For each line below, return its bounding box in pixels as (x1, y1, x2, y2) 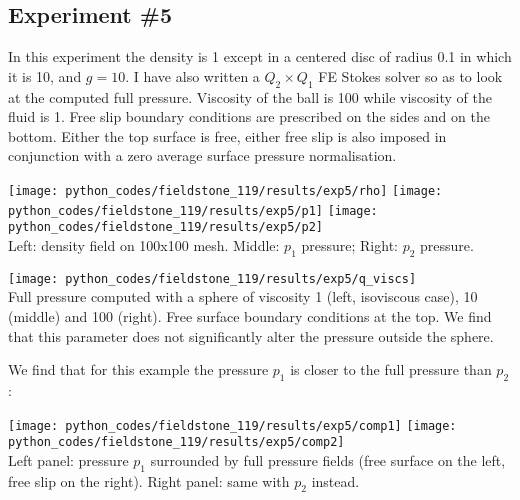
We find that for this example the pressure (8, 359, 269, 380)
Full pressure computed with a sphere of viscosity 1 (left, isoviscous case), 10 (8, 286, 478, 307)
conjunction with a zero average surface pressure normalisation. (8, 145, 397, 166)
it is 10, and (8, 65, 82, 86)
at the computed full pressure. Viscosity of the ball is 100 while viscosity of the (8, 86, 492, 107)
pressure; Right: (301, 234, 398, 255)
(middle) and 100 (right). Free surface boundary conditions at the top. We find (8, 305, 492, 326)
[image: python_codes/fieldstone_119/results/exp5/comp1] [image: (8, 418, 457, 433)
